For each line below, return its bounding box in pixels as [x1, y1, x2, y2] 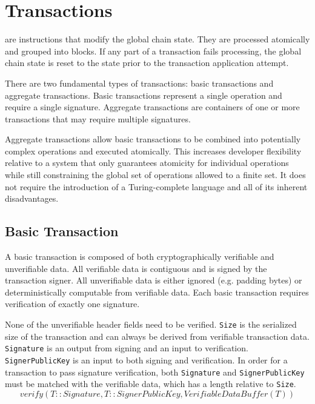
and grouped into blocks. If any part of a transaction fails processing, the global [5, 44, 302, 57]
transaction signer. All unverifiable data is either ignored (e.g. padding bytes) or [5, 274, 302, 286]
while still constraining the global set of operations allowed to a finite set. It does [5, 168, 306, 181]
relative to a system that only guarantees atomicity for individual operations [5, 156, 289, 169]
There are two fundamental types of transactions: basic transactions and [5, 76, 274, 89]
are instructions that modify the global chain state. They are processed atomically [5, 33, 310, 45]
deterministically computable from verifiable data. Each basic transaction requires [5, 285, 309, 298]
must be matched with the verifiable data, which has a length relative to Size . [5, 377, 296, 390]
